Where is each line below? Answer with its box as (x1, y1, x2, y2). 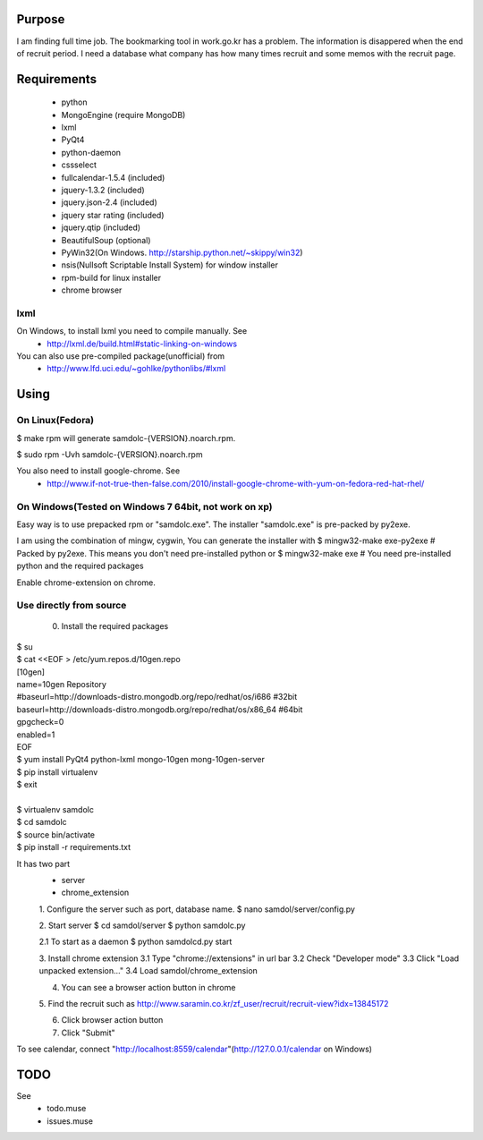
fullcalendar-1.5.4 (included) (61, 172, 165, 183)
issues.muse (47, 1115, 94, 1127)
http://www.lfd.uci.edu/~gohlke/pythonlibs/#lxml (47, 363, 226, 374)
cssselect (61, 159, 97, 170)
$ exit (16, 779, 38, 790)
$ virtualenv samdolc (16, 804, 94, 814)
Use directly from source (16, 600, 127, 612)
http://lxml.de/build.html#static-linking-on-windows (47, 338, 237, 349)
